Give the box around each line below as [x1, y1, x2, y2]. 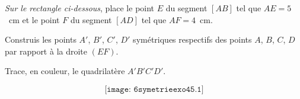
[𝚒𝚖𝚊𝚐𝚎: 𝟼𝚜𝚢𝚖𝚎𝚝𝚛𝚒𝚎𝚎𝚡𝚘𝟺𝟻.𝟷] [104, 85, 204, 94]
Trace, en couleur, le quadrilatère [5, 65, 125, 77]
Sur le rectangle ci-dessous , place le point [5, 2, 155, 14]
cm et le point [8, 13, 60, 25]
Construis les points [5, 33, 76, 46]
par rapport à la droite [5, 44, 88, 57]
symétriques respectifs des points [133, 33, 252, 46]
